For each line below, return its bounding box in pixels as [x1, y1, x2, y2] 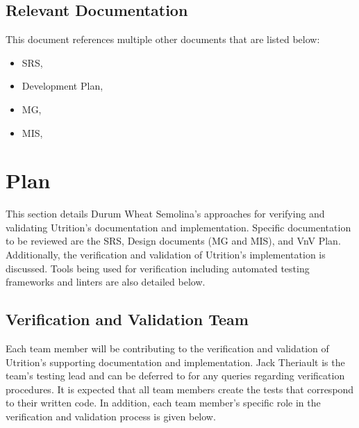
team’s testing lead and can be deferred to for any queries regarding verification [6, 368, 345, 383]
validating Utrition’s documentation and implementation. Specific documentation [6, 220, 351, 234]
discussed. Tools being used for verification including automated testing [6, 261, 310, 275]
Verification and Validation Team [6, 308, 249, 330]
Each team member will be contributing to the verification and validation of [6, 341, 329, 356]
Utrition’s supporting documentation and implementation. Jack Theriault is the [6, 354, 345, 369]
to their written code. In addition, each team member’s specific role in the [6, 395, 321, 410]
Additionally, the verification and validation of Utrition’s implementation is [6, 247, 326, 262]
